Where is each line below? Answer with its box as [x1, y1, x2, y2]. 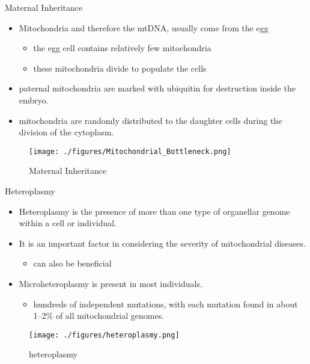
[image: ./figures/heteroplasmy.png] [29, 330, 180, 339]
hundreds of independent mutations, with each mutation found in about [33, 297, 298, 310]
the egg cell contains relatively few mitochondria [33, 42, 211, 54]
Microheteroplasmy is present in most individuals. [19, 277, 202, 289]
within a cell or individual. [19, 217, 117, 229]
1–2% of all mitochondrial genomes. [33, 309, 165, 322]
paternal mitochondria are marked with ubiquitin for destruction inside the [19, 82, 296, 94]
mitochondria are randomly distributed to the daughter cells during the [19, 114, 282, 126]
